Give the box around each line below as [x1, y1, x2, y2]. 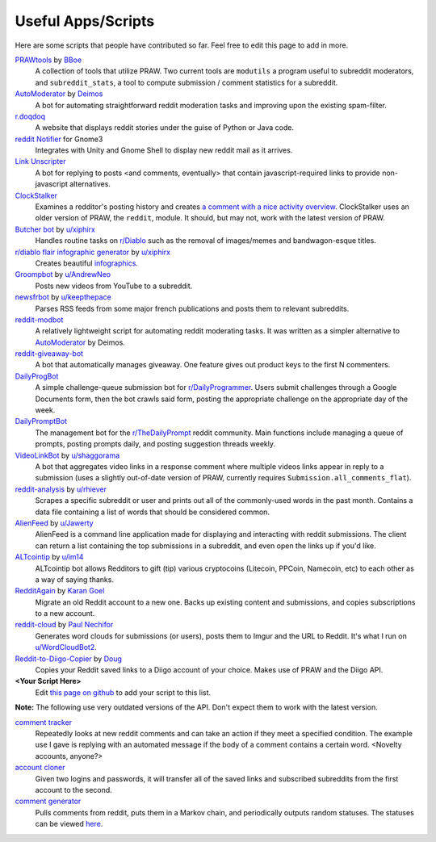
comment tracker [15, 717, 73, 727]
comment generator [15, 796, 82, 806]
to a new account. [35, 609, 95, 618]
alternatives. [69, 179, 111, 189]
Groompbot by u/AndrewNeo [15, 270, 111, 279]
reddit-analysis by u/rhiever [15, 484, 107, 494]
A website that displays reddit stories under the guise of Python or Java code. [35, 123, 295, 132]
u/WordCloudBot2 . [35, 643, 97, 652]
